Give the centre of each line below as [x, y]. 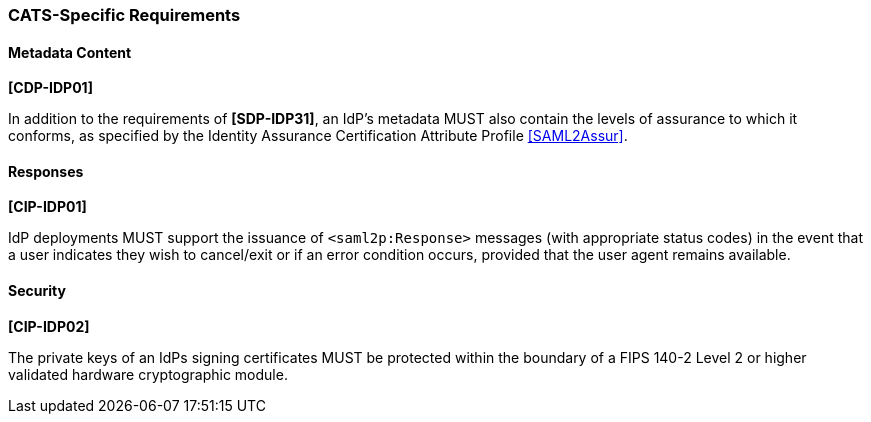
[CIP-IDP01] [47, 207]
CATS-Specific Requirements [124, 15]
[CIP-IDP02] [49, 326]
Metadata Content [70, 52]
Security [37, 291]
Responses [46, 171]
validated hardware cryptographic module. [148, 374]
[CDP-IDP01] [50, 88]
